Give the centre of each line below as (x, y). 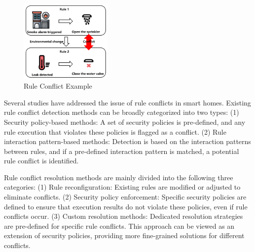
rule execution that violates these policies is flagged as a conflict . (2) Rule (115, 131)
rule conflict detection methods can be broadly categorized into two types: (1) (122, 112)
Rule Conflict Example (58, 86)
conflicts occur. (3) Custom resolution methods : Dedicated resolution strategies (124, 216)
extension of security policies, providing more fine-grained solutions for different (124, 235)
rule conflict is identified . (41, 161)
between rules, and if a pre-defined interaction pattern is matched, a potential (122, 151)
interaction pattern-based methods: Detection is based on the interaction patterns (127, 141)
